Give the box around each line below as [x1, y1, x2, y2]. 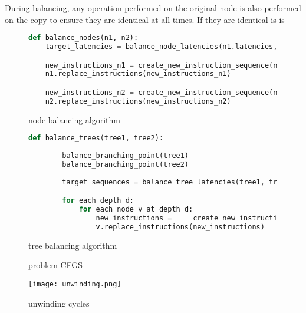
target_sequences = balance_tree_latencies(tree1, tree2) [62, 177, 295, 186]
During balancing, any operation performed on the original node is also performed [5, 2, 301, 14]
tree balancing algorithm [28, 239, 117, 251]
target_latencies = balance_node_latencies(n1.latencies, [45, 42, 278, 51]
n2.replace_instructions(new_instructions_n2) [45, 97, 231, 106]
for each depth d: [62, 196, 134, 205]
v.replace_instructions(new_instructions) [96, 222, 265, 231]
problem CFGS [28, 259, 83, 271]
